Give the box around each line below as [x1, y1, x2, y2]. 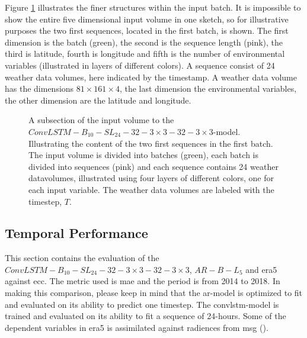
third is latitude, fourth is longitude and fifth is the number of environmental [5, 47, 285, 60]
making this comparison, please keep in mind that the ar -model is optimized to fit [5, 287, 303, 299]
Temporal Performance [5, 224, 148, 242]
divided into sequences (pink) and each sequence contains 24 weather [28, 160, 279, 172]
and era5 [245, 263, 277, 275]
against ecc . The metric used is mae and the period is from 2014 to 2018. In [5, 275, 280, 287]
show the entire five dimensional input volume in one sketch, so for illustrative [5, 12, 289, 25]
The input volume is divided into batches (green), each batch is [28, 149, 258, 161]
